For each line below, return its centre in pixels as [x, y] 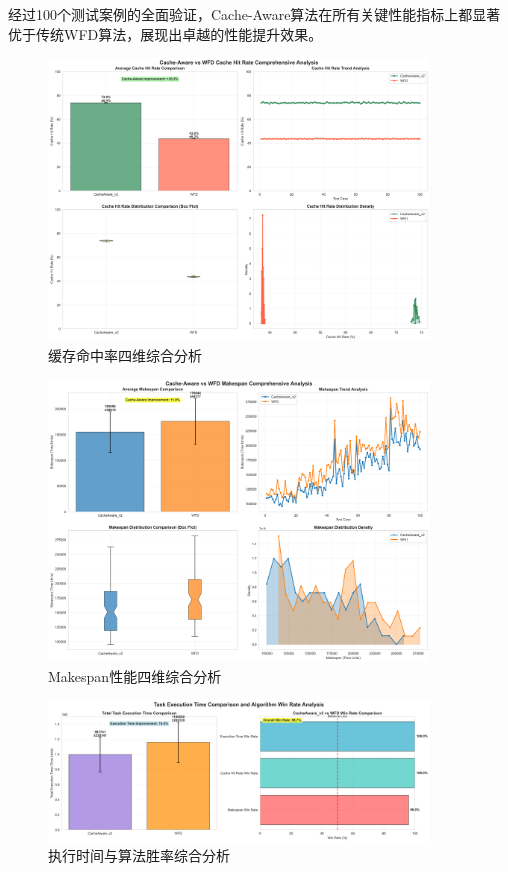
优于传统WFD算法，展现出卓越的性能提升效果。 [165, 33]
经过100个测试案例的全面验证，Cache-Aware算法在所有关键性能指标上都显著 [254, 14]
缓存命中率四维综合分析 [125, 354]
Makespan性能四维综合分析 [135, 675]
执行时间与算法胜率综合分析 [139, 855]
